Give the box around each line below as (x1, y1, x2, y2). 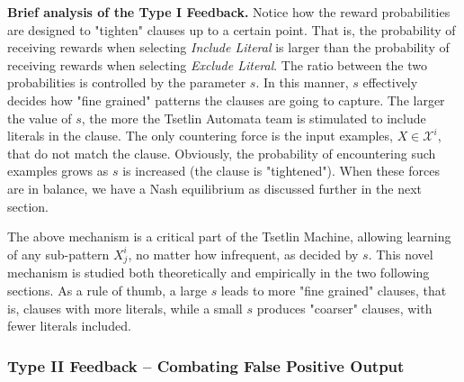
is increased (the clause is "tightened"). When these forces (122, 161, 440, 180)
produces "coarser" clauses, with (256, 298, 433, 317)
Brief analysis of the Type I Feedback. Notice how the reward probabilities (7, 3, 451, 21)
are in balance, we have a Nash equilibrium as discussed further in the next (7, 178, 422, 197)
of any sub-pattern (7, 244, 110, 263)
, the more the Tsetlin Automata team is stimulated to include (81, 108, 426, 127)
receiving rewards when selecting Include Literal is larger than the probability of (7, 38, 450, 57)
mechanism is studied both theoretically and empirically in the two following (7, 263, 430, 282)
